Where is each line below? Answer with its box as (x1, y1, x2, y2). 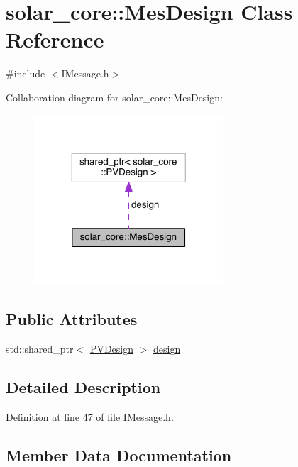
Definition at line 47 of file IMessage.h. (6, 409, 174, 424)
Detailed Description (6, 376, 161, 398)
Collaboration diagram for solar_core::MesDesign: (6, 89, 223, 104)
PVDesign (89, 341, 134, 356)
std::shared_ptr (6, 341, 74, 356)
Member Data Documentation (6, 444, 232, 466)
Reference (6, 25, 104, 54)
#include (6, 66, 45, 81)
